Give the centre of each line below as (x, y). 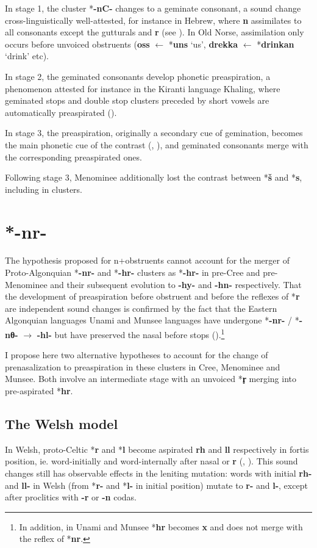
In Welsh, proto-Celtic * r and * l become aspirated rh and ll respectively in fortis (157, 449)
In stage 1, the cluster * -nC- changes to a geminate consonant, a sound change (153, 8)
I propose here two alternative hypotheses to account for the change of (137, 355)
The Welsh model (62, 424)
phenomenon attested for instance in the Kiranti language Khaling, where (143, 88)
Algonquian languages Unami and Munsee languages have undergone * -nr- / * (152, 320)
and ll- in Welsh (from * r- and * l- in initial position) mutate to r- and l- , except (156, 485)
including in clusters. (44, 189)
